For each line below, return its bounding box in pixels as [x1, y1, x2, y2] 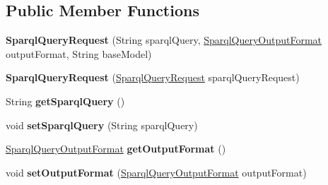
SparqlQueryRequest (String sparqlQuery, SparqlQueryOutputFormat [6, 32, 322, 47]
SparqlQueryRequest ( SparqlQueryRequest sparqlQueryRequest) [6, 70, 300, 85]
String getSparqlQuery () [6, 93, 125, 108]
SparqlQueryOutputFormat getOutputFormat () [6, 141, 226, 156]
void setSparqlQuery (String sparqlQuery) [6, 117, 198, 132]
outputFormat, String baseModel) [6, 46, 152, 61]
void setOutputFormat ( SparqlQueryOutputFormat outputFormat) [6, 165, 307, 179]
